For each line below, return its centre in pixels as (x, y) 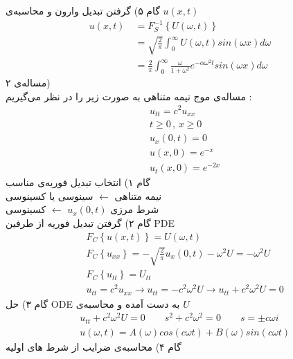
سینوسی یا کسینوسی (50, 195)
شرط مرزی (135, 209)
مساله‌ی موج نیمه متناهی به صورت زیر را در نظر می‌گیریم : (129, 96)
